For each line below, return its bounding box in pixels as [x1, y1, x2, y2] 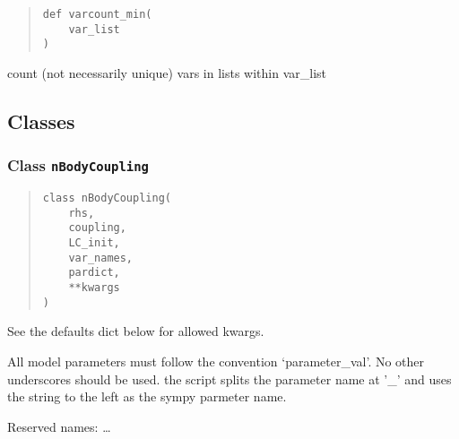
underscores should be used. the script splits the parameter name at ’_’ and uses [7, 369, 452, 388]
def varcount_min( [42, 8, 152, 21]
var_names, [68, 251, 134, 264]
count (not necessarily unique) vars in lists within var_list [7, 63, 327, 82]
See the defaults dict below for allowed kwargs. [7, 322, 264, 340]
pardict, [68, 266, 120, 280]
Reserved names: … [7, 417, 111, 435]
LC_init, [68, 237, 120, 250]
